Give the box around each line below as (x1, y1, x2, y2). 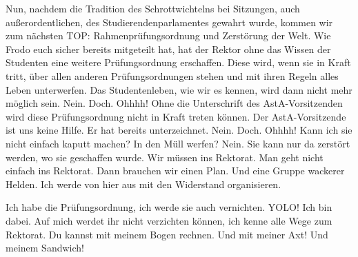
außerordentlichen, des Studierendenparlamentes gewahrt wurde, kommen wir (6, 14, 333, 29)
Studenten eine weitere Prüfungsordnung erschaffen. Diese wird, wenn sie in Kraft (6, 55, 351, 70)
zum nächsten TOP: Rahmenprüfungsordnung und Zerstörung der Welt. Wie (6, 28, 331, 43)
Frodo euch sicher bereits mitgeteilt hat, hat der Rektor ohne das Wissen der (6, 41, 331, 56)
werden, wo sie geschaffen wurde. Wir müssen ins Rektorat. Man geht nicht (6, 150, 324, 164)
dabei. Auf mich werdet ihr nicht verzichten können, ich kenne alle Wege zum (6, 213, 332, 227)
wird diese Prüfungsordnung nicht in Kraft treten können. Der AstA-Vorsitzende (6, 109, 346, 123)
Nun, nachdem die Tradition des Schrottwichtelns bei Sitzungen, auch (6, 1, 300, 15)
